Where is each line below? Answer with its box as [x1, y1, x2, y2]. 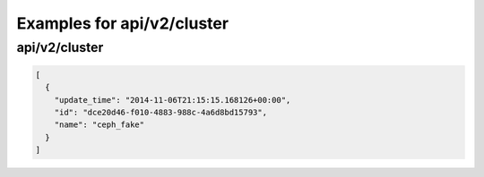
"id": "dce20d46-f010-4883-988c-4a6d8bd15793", [54, 107, 268, 117]
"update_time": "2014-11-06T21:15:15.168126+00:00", [54, 95, 291, 105]
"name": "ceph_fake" [54, 120, 145, 130]
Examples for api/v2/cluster [16, 13, 229, 33]
